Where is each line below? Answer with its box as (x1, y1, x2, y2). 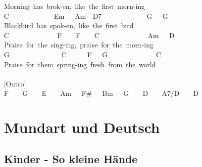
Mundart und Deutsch (4, 117, 160, 137)
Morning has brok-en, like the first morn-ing (4, 1, 145, 11)
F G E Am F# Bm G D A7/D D (4, 88, 199, 98)
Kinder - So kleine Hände (4, 151, 138, 166)
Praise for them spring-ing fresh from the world (4, 59, 156, 69)
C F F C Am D (4, 30, 175, 40)
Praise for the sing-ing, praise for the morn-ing (4, 40, 153, 50)
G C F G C (4, 49, 161, 59)
